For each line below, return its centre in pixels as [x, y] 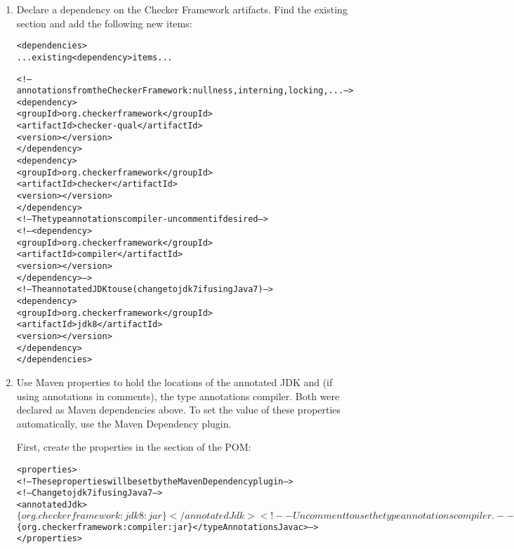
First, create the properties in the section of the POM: [134, 447]
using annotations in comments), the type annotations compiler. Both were [178, 396]
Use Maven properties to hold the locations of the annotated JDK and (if [174, 382]
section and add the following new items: [104, 23]
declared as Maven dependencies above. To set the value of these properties [179, 410]
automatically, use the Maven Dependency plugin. [124, 423]
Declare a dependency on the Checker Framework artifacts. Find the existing [182, 9]
